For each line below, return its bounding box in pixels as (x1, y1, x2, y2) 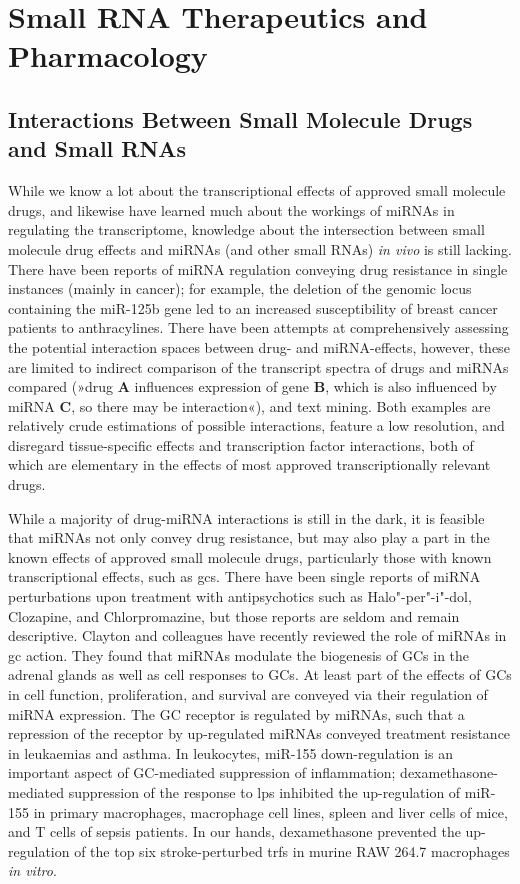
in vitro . (8, 860, 57, 881)
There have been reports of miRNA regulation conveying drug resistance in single (8, 258, 508, 279)
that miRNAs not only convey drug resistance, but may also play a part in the (8, 527, 490, 548)
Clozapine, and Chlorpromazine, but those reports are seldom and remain (8, 605, 460, 626)
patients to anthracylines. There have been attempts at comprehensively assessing (8, 317, 509, 338)
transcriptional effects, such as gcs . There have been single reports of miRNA (8, 566, 481, 587)
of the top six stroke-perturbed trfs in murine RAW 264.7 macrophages (74, 840, 510, 861)
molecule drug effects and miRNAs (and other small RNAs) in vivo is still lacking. (8, 238, 513, 259)
